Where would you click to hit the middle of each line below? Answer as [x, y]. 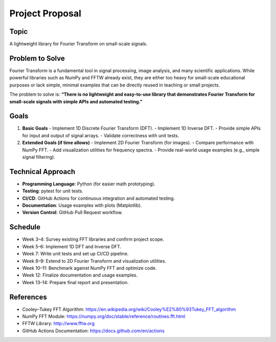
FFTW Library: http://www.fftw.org [58, 324]
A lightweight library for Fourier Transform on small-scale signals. [78, 44]
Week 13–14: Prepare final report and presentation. [75, 282]
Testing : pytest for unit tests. [53, 191]
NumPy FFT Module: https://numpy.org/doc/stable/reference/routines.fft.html [104, 316]
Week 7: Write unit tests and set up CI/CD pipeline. [75, 254]
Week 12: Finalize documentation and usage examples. [80, 275]
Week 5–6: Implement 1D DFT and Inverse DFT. [72, 246]
